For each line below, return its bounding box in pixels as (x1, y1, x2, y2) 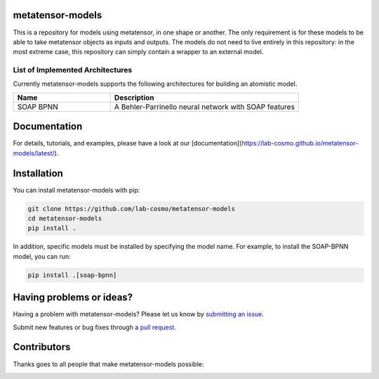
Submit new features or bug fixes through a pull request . (13, 323, 177, 331)
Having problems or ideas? (13, 292, 133, 304)
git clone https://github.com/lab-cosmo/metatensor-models (27, 205, 235, 212)
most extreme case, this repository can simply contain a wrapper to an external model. (13, 48, 264, 56)
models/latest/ (13, 148, 55, 158)
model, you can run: (13, 252, 72, 260)
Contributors (13, 341, 71, 353)
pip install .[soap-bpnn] (27, 271, 117, 279)
